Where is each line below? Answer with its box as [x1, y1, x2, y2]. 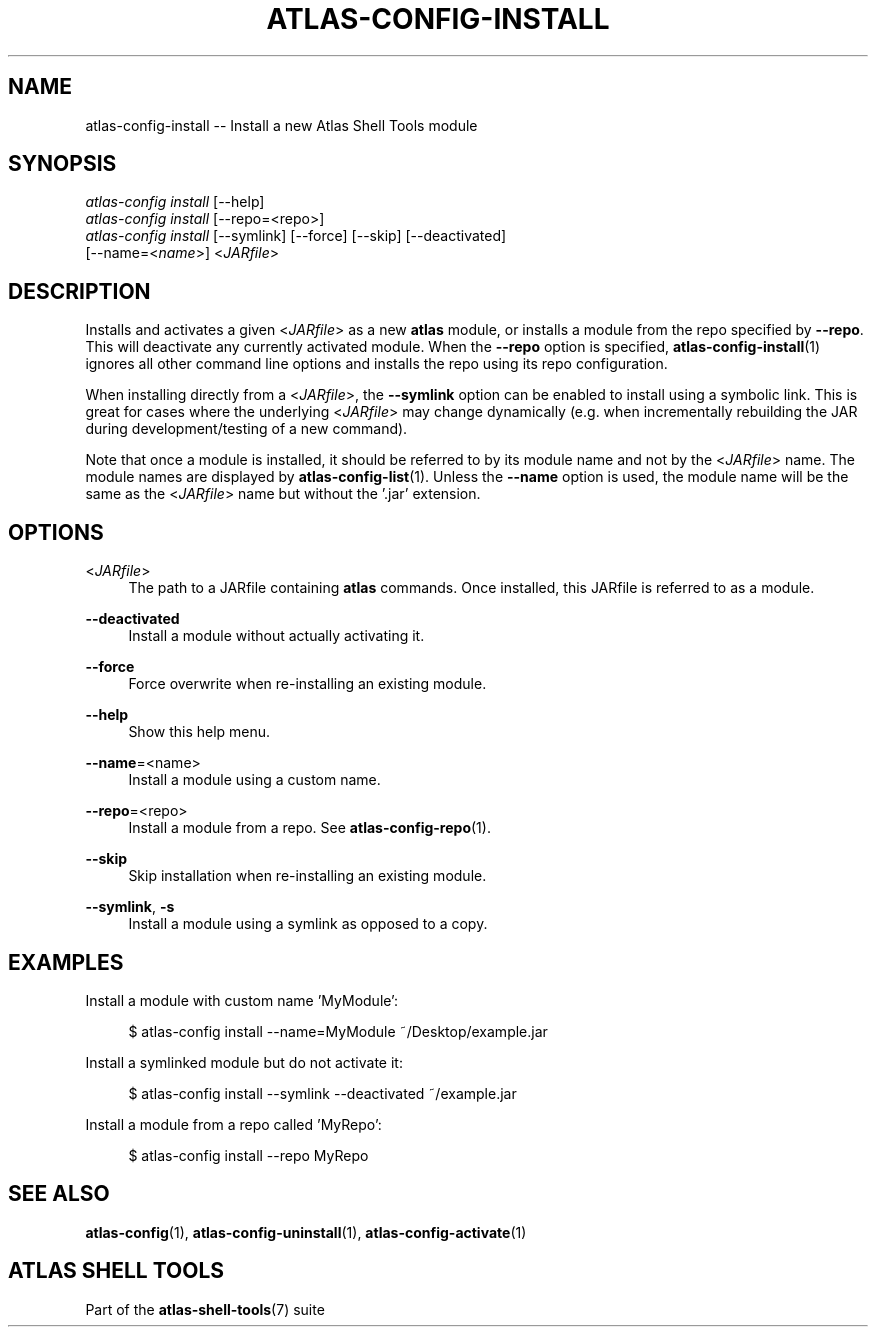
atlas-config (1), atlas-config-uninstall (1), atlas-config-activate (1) [85, 1223, 527, 1241]
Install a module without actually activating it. [128, 627, 425, 645]
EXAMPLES [8, 949, 124, 975]
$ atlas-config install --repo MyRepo [128, 1146, 369, 1164]
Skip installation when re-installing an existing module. [128, 867, 487, 885]
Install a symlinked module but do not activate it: [85, 1053, 403, 1071]
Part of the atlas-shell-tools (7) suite [85, 1300, 325, 1318]
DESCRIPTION [8, 278, 151, 304]
